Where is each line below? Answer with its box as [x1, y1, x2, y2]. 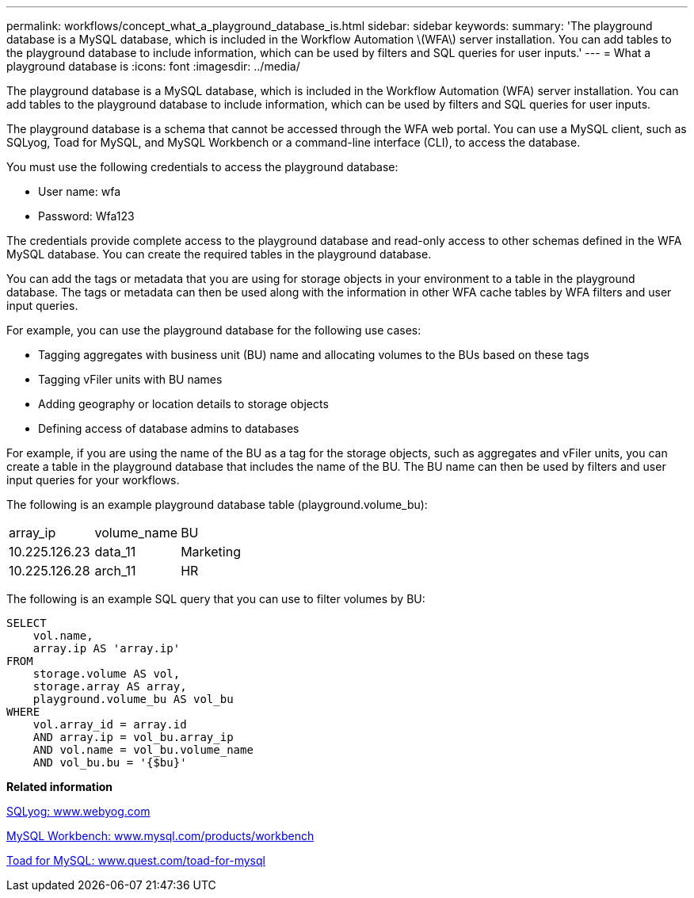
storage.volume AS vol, [32, 667, 181, 680]
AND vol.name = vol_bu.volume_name [32, 743, 254, 756]
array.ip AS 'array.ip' [32, 642, 181, 655]
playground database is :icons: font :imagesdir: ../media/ [6, 59, 300, 73]
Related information [6, 780, 113, 793]
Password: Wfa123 [38, 209, 135, 223]
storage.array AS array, [32, 680, 187, 693]
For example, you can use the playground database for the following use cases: [6, 323, 421, 337]
